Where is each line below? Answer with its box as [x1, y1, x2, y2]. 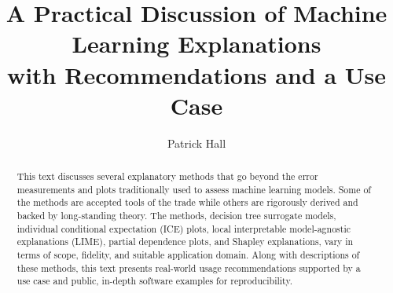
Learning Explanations [72, 27, 321, 60]
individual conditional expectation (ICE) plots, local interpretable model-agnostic [17, 222, 351, 235]
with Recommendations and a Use [6, 58, 387, 90]
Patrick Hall [167, 134, 226, 151]
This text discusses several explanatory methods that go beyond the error [17, 170, 318, 183]
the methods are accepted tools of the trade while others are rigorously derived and [17, 196, 358, 209]
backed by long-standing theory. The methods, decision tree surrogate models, [17, 209, 336, 222]
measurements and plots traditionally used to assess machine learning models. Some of [17, 182, 371, 196]
